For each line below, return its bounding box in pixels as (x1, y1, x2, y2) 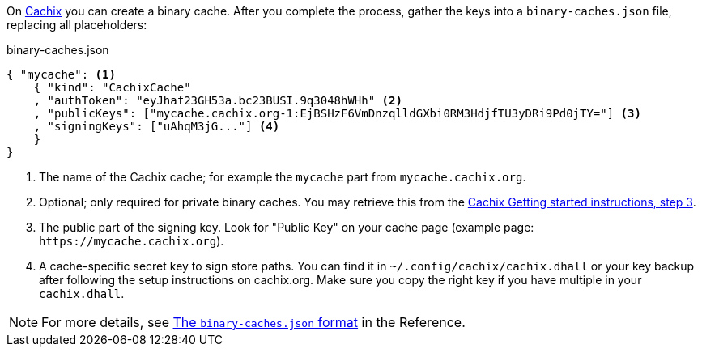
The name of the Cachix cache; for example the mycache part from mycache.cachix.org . (39, 170, 526, 184)
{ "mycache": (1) (6, 68, 116, 81)
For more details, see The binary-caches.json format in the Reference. (41, 314, 466, 330)
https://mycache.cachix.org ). (39, 234, 224, 248)
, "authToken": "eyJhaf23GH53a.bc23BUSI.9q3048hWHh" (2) (33, 94, 402, 107)
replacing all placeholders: (6, 18, 147, 32)
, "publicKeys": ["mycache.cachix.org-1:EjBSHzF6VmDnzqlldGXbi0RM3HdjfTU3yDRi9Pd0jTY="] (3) (33, 107, 641, 120)
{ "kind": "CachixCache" (33, 81, 191, 94)
